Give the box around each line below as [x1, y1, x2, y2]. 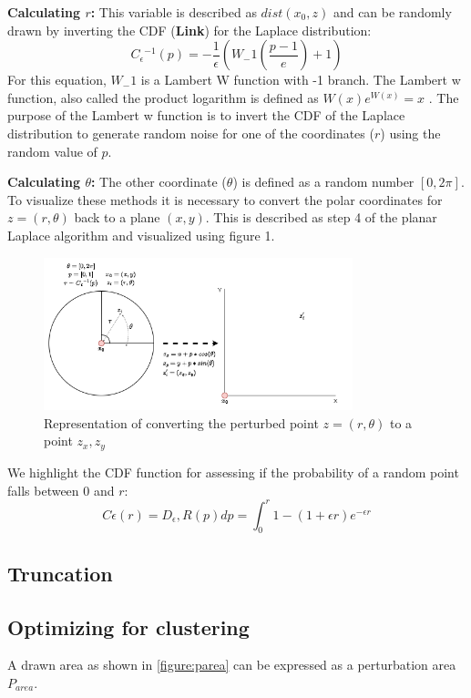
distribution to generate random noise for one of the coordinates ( [7, 123, 374, 142]
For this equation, [7, 70, 107, 89]
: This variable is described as [90, 3, 257, 21]
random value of [7, 141, 97, 160]
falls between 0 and [7, 480, 115, 499]
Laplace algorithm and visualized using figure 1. [7, 225, 275, 244]
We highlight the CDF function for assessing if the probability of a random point [7, 462, 459, 481]
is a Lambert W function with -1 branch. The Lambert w [140, 70, 461, 89]
